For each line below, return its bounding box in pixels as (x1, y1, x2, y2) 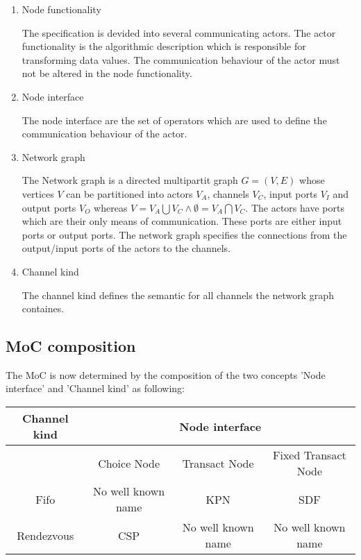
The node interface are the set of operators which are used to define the (22, 112, 327, 127)
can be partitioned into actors (66, 186, 193, 201)
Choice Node (98, 455, 160, 471)
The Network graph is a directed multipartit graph (22, 173, 238, 187)
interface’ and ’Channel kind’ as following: (6, 381, 185, 396)
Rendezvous (17, 527, 74, 543)
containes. (22, 301, 65, 316)
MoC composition (6, 335, 136, 357)
